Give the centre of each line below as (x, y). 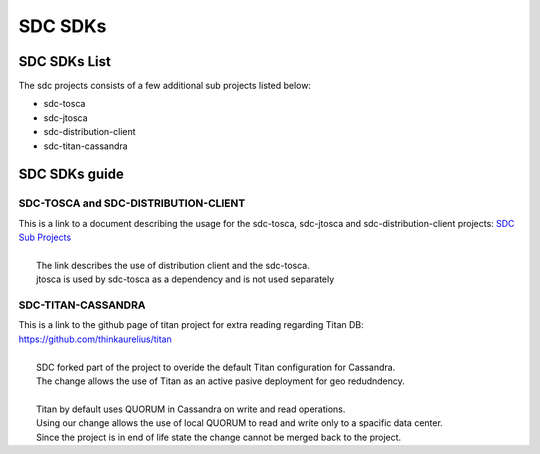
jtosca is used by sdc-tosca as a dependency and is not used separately (185, 279)
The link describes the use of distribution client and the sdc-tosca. (173, 265)
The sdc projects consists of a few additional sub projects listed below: (165, 86)
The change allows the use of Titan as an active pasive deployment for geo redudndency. (220, 381)
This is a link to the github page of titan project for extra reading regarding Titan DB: (191, 325)
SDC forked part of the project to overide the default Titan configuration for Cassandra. (216, 367)
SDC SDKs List (65, 61)
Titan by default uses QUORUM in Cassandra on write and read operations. (191, 409)
